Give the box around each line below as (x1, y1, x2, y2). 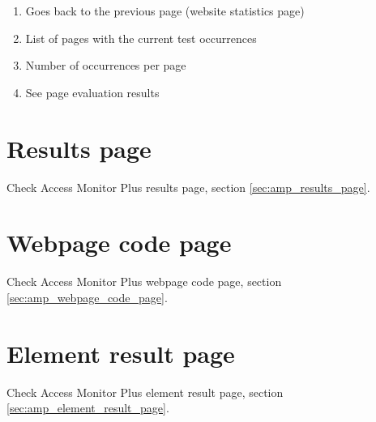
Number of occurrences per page (25, 57, 186, 74)
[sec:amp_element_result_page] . (6, 399, 169, 416)
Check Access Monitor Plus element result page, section (6, 383, 284, 400)
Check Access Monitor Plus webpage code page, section (6, 273, 282, 290)
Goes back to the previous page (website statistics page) (25, 2, 305, 19)
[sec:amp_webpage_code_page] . (6, 288, 168, 305)
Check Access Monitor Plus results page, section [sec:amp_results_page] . (6, 178, 370, 195)
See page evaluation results (25, 83, 160, 100)
